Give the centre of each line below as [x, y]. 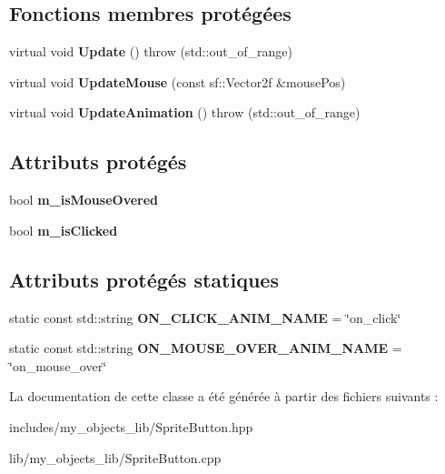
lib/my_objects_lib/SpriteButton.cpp [115, 457]
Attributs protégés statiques [144, 279]
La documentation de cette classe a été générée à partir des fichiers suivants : [224, 396]
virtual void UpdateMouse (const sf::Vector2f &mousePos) [178, 81]
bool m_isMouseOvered [84, 200]
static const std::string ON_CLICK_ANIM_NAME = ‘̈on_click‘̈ [205, 317]
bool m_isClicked [64, 230]
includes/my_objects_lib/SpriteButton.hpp [131, 426]
